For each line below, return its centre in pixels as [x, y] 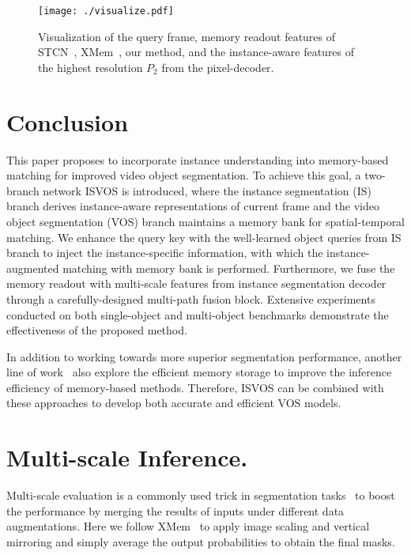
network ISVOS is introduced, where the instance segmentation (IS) [207, 190]
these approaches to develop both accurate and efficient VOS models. [174, 403]
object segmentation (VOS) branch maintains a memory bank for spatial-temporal [206, 221]
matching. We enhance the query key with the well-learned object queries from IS [204, 237]
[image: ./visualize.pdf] [106, 11]
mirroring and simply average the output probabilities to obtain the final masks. [201, 541]
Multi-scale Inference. [127, 457]
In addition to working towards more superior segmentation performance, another [204, 356]
